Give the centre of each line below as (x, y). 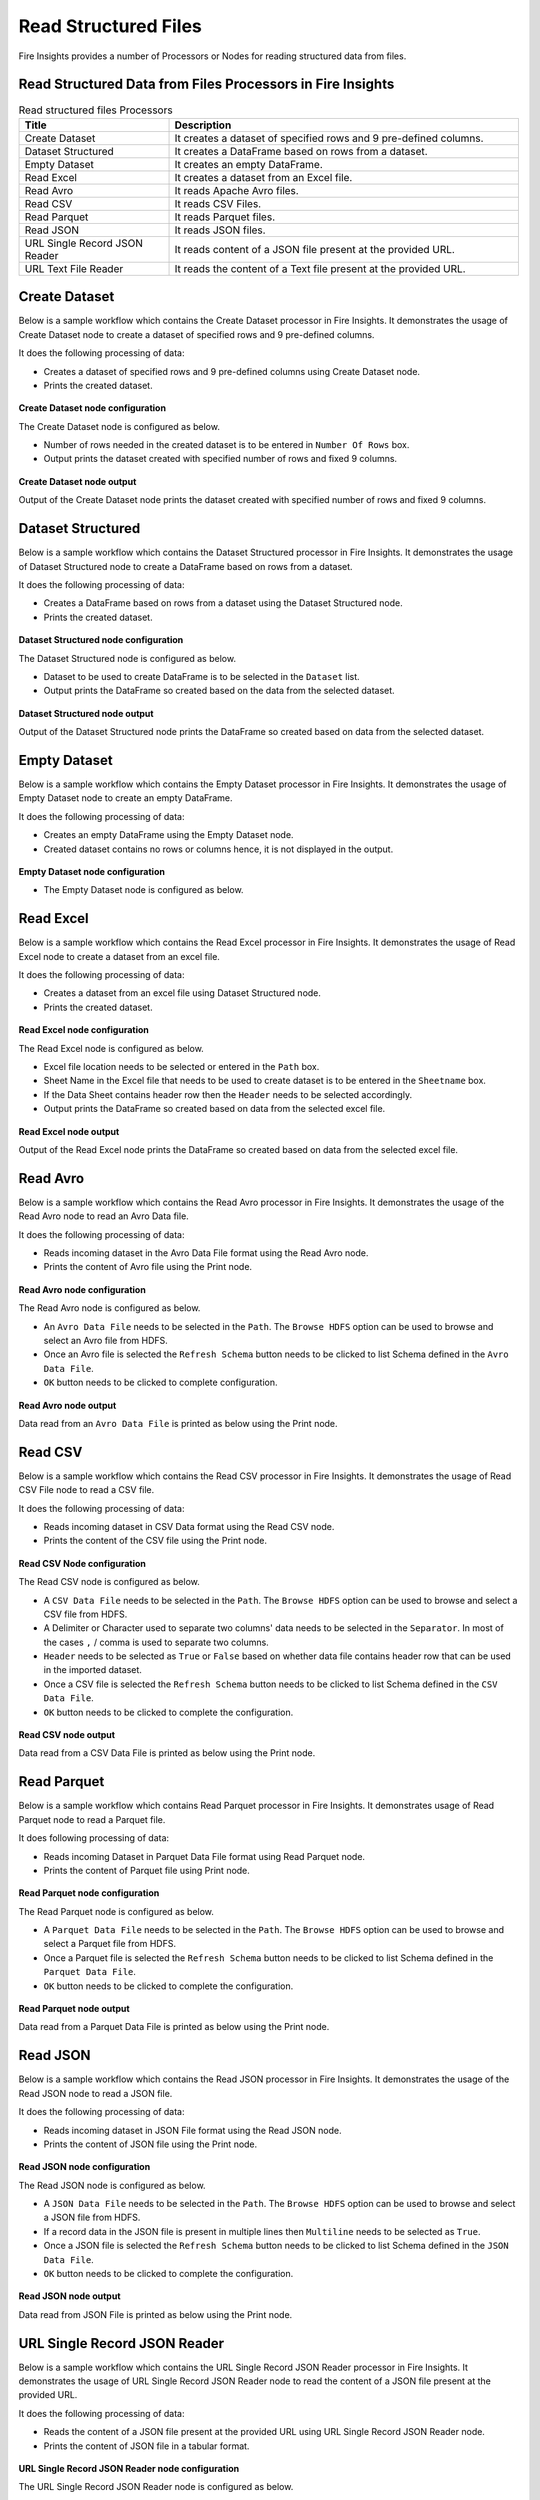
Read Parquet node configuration (89, 1893)
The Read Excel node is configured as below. (111, 1048)
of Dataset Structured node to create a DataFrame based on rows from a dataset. (186, 566)
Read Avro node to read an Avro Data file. (103, 1216)
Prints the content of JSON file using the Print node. (150, 2144)
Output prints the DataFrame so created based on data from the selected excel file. (214, 1109)
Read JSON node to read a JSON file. (95, 2093)
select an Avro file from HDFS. (106, 1340)
